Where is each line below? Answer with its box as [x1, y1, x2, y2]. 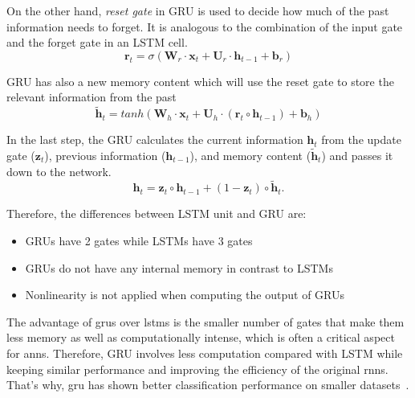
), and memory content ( [189, 147, 311, 163]
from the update [321, 131, 401, 148]
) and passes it [321, 147, 393, 163]
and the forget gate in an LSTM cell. [6, 34, 188, 51]
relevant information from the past [6, 88, 177, 105]
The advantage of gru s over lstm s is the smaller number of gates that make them [6, 313, 405, 330]
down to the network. [6, 162, 112, 179]
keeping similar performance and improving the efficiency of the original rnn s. [6, 360, 389, 377]
